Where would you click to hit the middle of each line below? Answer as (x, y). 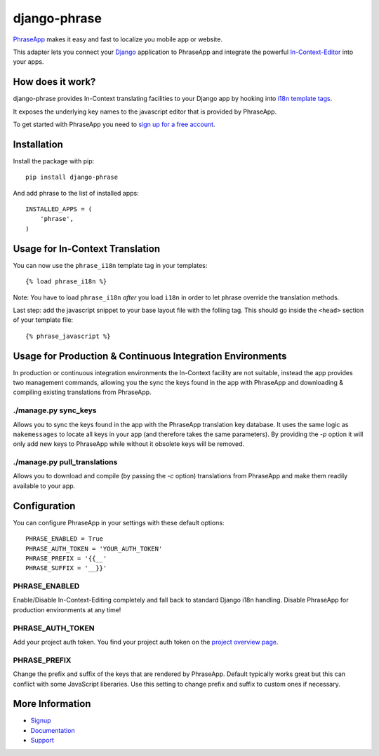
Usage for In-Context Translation (87, 249)
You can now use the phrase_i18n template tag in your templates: (110, 265)
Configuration (44, 506)
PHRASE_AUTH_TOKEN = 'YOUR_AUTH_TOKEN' (94, 548)
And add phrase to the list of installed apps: (76, 193)
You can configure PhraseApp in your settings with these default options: (119, 522)
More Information (52, 704)
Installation (38, 144)
